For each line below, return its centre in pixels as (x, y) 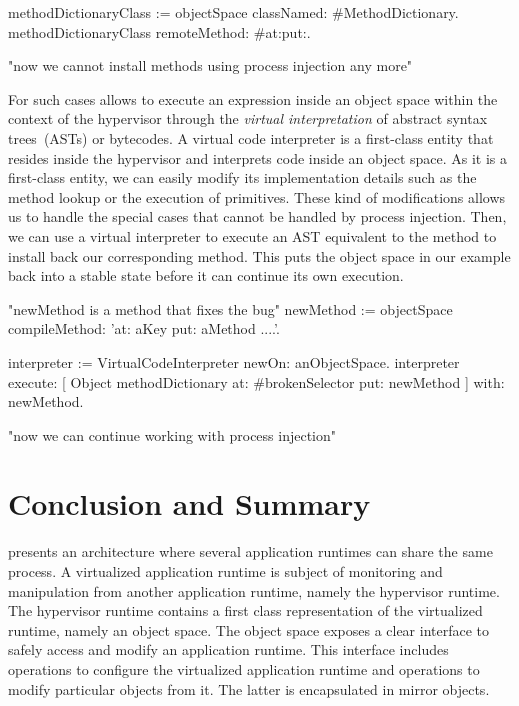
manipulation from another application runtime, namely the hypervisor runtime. (254, 590)
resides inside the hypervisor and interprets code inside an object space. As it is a (258, 157)
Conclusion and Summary (189, 503)
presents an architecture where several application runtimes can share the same (250, 551)
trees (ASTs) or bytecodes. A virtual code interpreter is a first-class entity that (251, 137)
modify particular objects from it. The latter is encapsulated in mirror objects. (249, 688)
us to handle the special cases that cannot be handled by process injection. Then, (257, 216)
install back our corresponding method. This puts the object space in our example (259, 255)
